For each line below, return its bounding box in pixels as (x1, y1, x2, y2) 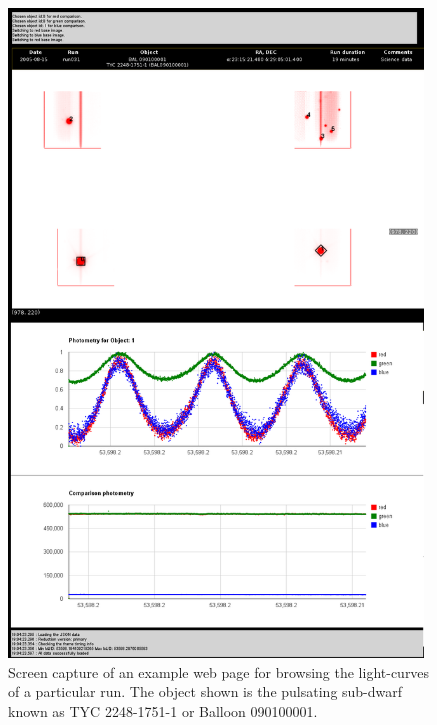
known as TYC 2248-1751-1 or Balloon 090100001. (8, 700, 318, 721)
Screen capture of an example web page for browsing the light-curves (8, 661, 430, 682)
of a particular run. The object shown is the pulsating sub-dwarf (8, 681, 403, 702)
